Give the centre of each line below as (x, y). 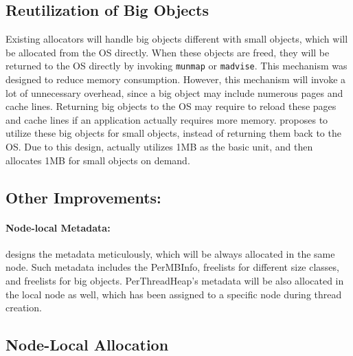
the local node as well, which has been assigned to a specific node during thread (174, 294)
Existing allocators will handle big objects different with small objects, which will (177, 39)
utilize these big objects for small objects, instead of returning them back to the (173, 133)
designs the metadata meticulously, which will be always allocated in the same (170, 253)
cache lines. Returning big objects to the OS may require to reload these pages (171, 106)
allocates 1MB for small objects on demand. (98, 160)
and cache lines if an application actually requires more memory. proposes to (167, 119)
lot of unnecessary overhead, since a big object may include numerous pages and (174, 92)
